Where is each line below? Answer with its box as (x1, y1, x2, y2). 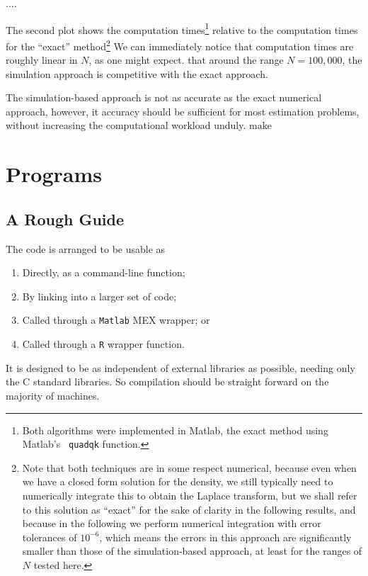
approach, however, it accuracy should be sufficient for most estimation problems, (6, 103, 360, 118)
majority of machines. (6, 388, 100, 402)
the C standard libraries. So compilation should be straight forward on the (6, 374, 329, 389)
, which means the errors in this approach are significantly (99, 529, 352, 544)
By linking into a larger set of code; (22, 288, 177, 303)
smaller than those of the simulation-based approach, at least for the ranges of (22, 543, 362, 558)
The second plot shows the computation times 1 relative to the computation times (6, 20, 358, 37)
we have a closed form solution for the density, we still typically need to (22, 474, 333, 489)
